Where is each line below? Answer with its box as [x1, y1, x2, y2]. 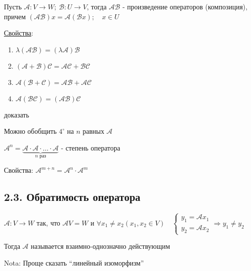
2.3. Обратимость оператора [4, 189, 141, 204]
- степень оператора [61, 142, 121, 153]
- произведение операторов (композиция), [122, 1, 248, 11]
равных [83, 126, 104, 136]
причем [4, 11, 26, 21]
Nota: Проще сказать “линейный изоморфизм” [4, 257, 144, 268]
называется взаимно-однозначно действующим [31, 241, 170, 251]
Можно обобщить [4, 126, 57, 136]
